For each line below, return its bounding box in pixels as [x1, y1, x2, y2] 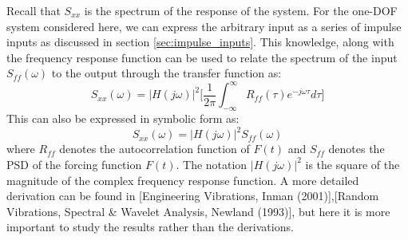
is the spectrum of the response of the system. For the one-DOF [84, 2, 398, 18]
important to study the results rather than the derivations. [6, 218, 294, 235]
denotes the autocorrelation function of [59, 140, 250, 157]
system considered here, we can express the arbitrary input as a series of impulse [6, 18, 402, 34]
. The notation [176, 155, 248, 172]
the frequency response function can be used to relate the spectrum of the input [6, 49, 398, 65]
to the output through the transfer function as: [51, 65, 282, 81]
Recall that [6, 2, 61, 18]
